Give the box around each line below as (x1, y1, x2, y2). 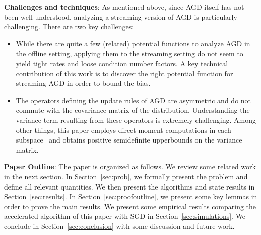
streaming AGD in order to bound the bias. (16, 78, 151, 88)
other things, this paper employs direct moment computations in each (16, 124, 231, 135)
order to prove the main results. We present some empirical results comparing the (4, 201, 256, 211)
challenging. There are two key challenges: (4, 21, 134, 32)
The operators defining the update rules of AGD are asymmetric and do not (16, 95, 251, 105)
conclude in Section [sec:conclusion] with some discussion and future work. (4, 220, 235, 231)
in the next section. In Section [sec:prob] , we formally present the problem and (4, 171, 248, 181)
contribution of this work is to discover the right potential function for (16, 68, 233, 78)
